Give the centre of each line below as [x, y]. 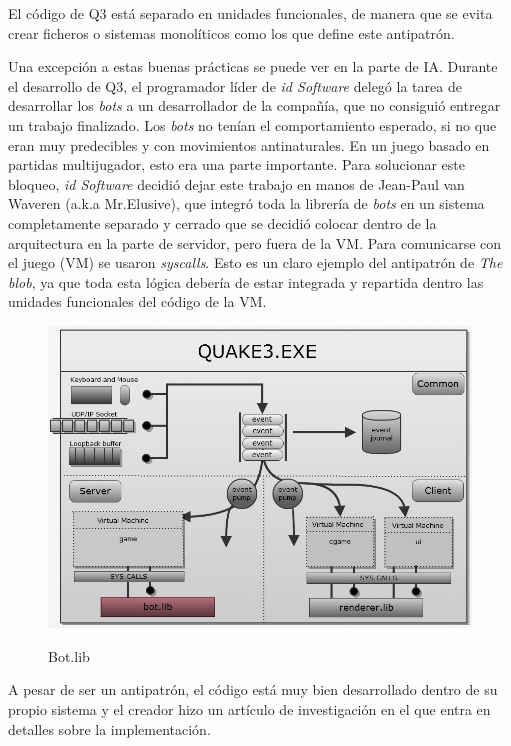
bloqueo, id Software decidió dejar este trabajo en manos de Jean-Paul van [236, 183]
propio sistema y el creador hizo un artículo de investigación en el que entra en [249, 709]
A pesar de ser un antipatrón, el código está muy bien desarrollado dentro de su [253, 689]
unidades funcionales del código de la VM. [137, 301]
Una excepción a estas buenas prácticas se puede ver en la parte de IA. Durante [253, 66]
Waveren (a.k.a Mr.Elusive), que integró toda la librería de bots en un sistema [246, 203]
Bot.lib [69, 655]
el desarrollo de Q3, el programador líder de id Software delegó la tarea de [235, 85]
